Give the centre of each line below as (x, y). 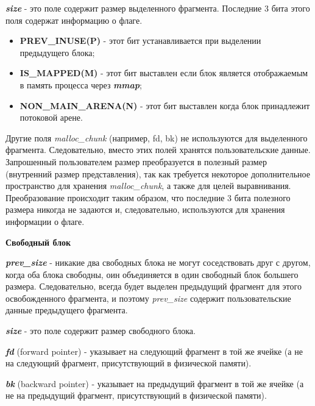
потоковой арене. (51, 117)
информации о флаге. (45, 221)
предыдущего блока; (57, 52)
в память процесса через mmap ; (81, 84)
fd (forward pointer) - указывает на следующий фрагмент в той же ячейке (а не (154, 351)
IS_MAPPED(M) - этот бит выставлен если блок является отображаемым (164, 73)
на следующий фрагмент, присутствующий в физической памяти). (129, 363)
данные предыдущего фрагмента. (67, 310)
